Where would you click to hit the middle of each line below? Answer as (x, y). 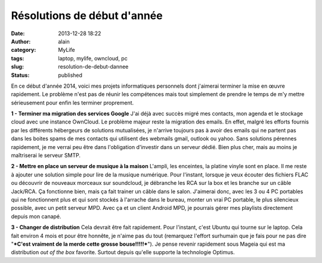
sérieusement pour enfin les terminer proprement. (72, 103)
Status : (20, 75)
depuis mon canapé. (36, 216)
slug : (17, 67)
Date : (18, 33)
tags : (18, 58)
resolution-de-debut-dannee (93, 67)
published (70, 75)
